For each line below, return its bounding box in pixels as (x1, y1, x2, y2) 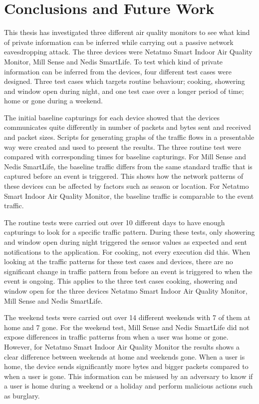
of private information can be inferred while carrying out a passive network (4, 36, 234, 47)
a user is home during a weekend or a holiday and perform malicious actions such (4, 381, 253, 391)
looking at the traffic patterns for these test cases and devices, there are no (4, 256, 233, 267)
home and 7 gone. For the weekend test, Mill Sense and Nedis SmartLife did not (4, 322, 250, 332)
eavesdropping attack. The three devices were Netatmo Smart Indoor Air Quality (4, 46, 253, 57)
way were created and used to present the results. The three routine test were (4, 141, 242, 152)
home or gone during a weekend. (4, 95, 103, 106)
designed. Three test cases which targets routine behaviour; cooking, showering (4, 76, 245, 86)
